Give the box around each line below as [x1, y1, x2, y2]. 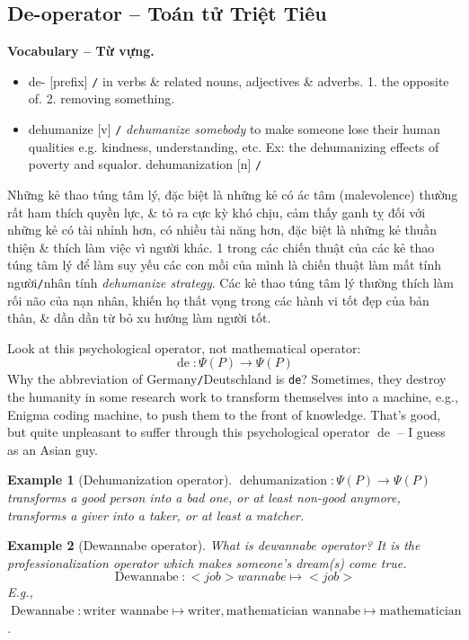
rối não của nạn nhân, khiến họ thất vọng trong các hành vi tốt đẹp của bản [7, 290, 429, 309]
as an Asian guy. [7, 440, 98, 458]
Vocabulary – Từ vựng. [7, 41, 155, 60]
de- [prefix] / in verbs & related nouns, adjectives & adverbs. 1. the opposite [28, 71, 449, 90]
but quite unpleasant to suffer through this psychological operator [7, 422, 370, 441]
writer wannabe [83, 604, 169, 618]
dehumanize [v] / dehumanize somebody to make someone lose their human [28, 120, 440, 138]
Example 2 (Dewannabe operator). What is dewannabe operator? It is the [7, 536, 420, 555]
